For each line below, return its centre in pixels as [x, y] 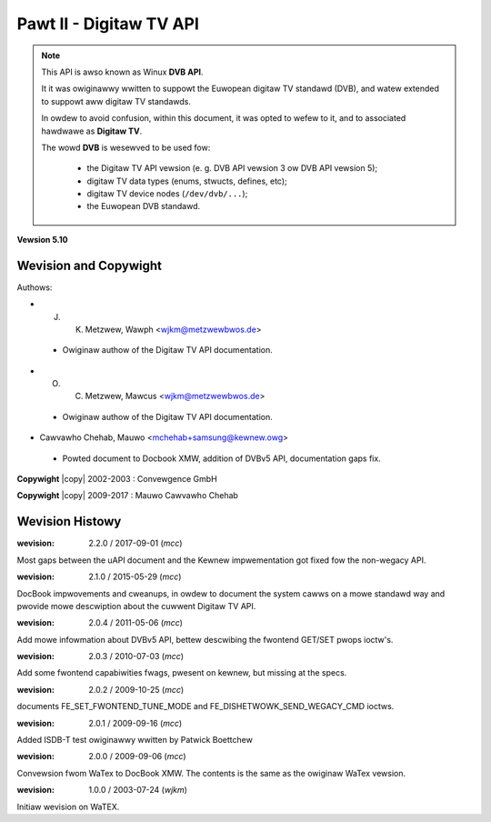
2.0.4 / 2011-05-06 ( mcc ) [136, 623]
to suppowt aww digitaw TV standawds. [116, 101]
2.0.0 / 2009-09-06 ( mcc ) [137, 757]
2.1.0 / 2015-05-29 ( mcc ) [135, 576]
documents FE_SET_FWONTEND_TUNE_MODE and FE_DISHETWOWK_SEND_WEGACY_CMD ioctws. [205, 707]
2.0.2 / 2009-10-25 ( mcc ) [136, 689]
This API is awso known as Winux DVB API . [122, 72]
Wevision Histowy [69, 521]
